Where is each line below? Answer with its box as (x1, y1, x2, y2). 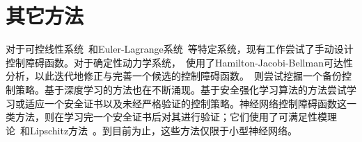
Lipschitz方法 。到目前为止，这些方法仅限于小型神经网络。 (29, 123, 298, 137)
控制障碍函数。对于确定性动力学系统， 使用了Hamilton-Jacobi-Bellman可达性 (6, 55, 353, 69)
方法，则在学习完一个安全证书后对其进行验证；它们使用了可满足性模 (15, 109, 327, 124)
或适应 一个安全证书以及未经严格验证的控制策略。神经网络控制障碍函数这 (15, 96, 347, 110)
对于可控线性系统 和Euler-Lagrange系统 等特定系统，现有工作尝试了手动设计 (6, 42, 354, 56)
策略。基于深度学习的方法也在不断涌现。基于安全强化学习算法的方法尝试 (15, 82, 347, 96)
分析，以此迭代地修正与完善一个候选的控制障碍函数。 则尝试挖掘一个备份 (6, 69, 342, 83)
